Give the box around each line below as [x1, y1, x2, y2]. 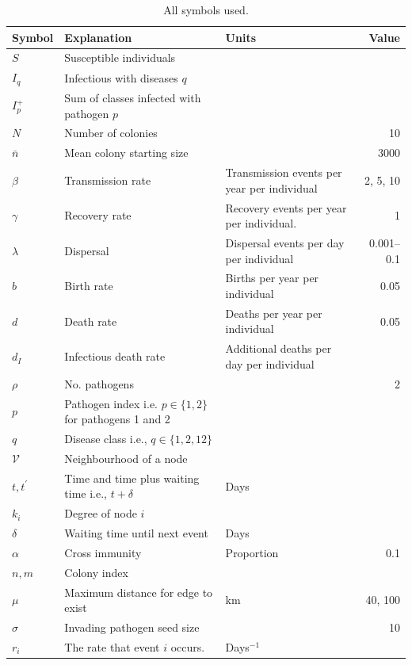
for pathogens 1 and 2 [64, 411, 170, 427]
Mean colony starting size [64, 144, 189, 161]
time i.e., [64, 485, 107, 502]
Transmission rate [64, 171, 151, 188]
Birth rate [64, 277, 113, 294]
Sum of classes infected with [64, 89, 201, 105]
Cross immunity [64, 544, 142, 560]
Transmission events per [225, 164, 342, 181]
